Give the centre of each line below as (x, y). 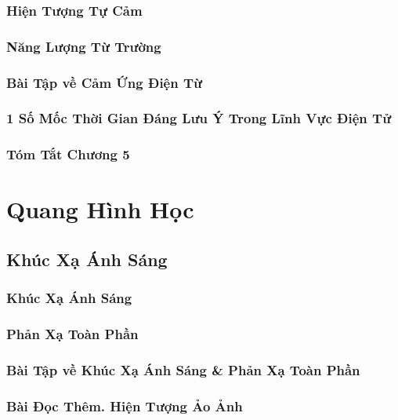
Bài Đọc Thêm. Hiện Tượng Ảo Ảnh (125, 405)
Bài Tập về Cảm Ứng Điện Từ (105, 82)
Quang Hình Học (100, 209)
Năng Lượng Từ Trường (84, 46)
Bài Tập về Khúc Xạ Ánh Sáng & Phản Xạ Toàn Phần (183, 369)
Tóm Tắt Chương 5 (68, 154)
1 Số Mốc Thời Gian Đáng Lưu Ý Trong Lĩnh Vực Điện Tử (199, 118)
